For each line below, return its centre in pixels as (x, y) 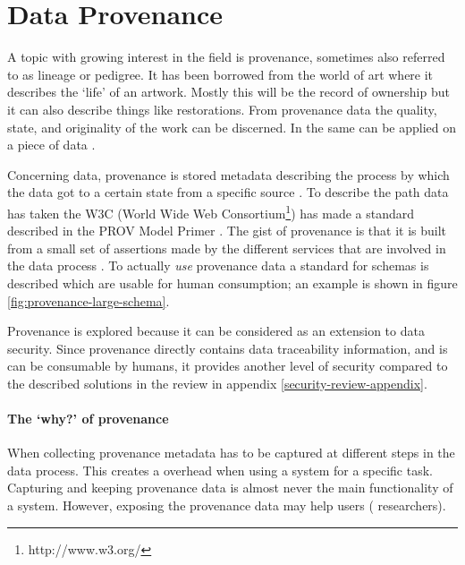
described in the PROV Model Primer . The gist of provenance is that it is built (227, 231)
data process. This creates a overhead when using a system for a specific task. (220, 470)
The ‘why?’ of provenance (88, 419)
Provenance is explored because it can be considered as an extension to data (216, 331)
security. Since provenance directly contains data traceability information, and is (228, 348)
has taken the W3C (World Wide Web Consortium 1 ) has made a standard (211, 211)
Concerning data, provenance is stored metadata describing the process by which (228, 174)
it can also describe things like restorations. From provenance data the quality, (222, 109)
